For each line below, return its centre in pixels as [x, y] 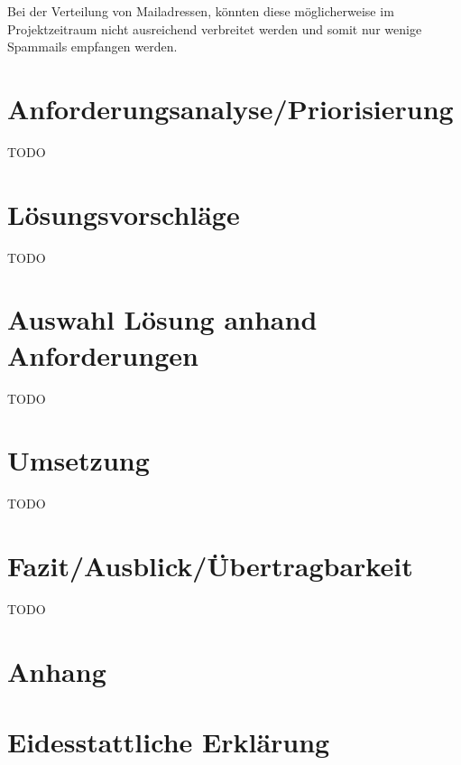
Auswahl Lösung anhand [162, 319]
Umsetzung [78, 460]
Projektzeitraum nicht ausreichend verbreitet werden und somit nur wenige [215, 28]
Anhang [57, 671]
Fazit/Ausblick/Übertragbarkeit [210, 566]
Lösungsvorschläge [124, 214]
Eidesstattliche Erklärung [169, 742]
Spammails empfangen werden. [92, 47]
